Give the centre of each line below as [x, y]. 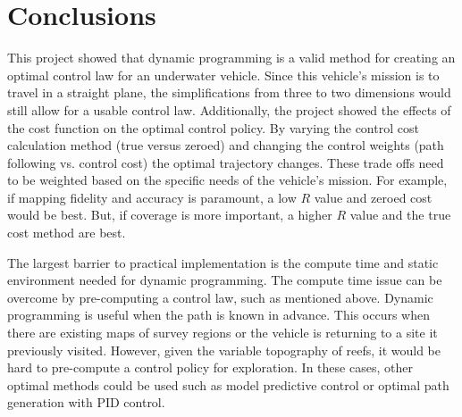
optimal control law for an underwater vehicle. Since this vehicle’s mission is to [223, 75]
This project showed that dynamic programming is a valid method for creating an [231, 58]
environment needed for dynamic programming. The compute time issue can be [225, 280]
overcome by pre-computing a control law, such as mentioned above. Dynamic [220, 297]
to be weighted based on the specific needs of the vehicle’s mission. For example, [227, 180]
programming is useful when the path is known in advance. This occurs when [219, 315]
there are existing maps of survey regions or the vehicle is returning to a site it [223, 333]
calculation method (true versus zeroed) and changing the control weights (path [226, 145]
